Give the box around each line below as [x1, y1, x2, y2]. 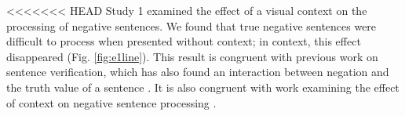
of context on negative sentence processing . [6, 94, 217, 111]
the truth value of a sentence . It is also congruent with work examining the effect [6, 78, 400, 95]
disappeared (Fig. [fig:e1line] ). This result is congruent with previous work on [6, 48, 378, 64]
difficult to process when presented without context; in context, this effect [6, 33, 361, 49]
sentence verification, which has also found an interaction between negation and [6, 63, 389, 80]
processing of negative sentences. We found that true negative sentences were [6, 17, 377, 34]
